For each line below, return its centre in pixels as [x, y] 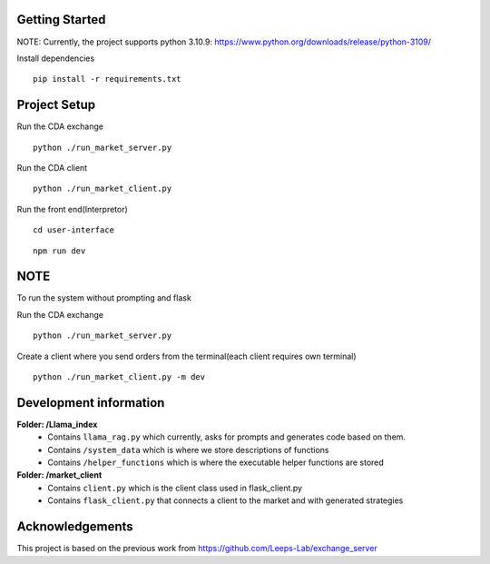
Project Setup [56, 105]
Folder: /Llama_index [57, 424]
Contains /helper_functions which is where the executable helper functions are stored [216, 462]
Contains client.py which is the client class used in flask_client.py [175, 488]
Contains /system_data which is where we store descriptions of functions [188, 450]
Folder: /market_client [59, 475]
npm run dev [59, 251]
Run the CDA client [52, 167]
